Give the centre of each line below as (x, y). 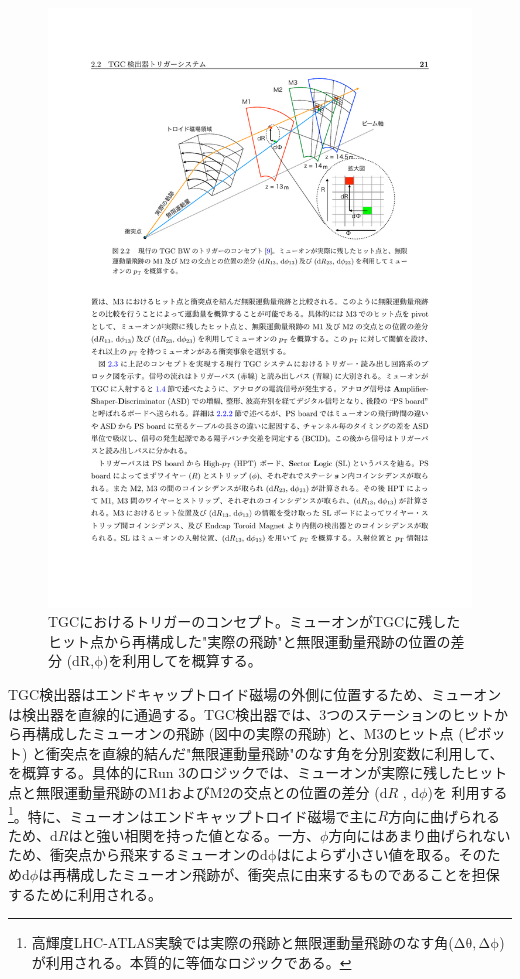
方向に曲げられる (444, 815)
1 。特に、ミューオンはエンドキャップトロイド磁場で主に (193, 814)
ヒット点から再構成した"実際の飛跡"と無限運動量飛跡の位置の (249, 640)
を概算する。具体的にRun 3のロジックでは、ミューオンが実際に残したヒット (258, 772)
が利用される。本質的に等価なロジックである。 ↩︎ (191, 961)
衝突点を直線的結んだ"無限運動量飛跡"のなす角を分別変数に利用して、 (275, 752)
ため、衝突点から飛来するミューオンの (134, 854)
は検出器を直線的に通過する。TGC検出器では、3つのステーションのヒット (251, 713)
